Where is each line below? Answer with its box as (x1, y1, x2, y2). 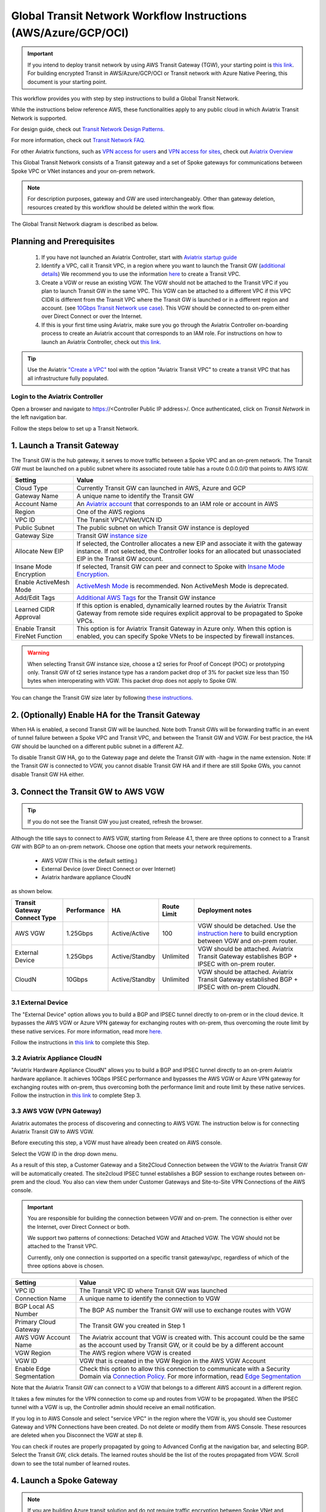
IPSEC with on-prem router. (197, 960, 276, 968)
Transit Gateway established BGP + (197, 976, 298, 984)
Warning (27, 649, 50, 656)
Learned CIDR (14, 605, 55, 614)
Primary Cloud (14, 1318, 56, 1326)
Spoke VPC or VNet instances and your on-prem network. (11, 167, 156, 175)
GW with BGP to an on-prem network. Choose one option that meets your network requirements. (11, 843, 252, 850)
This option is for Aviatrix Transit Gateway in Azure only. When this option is (76, 625, 292, 633)
